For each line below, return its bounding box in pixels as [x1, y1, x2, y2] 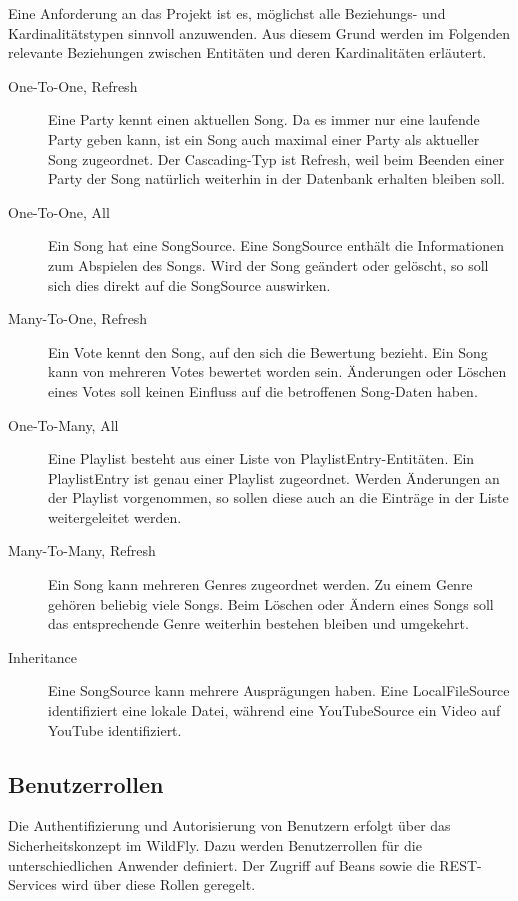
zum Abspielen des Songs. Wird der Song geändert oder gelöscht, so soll [48, 254, 489, 275]
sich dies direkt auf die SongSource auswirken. [48, 274, 331, 295]
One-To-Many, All [8, 414, 119, 435]
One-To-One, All [8, 201, 110, 222]
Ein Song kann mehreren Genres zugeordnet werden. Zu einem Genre [48, 574, 473, 595]
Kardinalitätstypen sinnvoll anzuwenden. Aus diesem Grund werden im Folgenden [8, 22, 511, 43]
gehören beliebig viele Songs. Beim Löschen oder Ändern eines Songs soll [48, 593, 494, 614]
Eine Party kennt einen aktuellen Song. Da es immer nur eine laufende [48, 109, 480, 130]
